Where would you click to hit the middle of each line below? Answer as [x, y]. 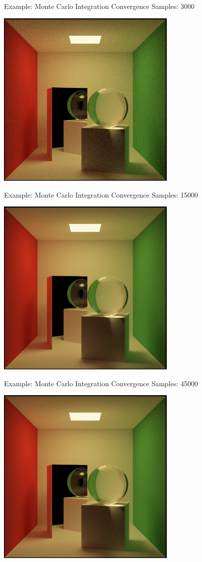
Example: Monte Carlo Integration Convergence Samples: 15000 [101, 194]
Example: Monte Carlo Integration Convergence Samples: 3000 [99, 6]
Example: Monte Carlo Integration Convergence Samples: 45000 [101, 383]
